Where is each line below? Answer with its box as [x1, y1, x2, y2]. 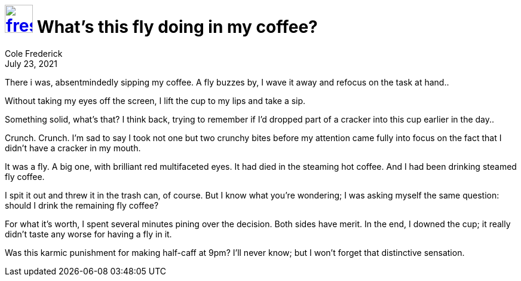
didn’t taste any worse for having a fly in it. [5, 228, 172, 239]
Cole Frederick [5, 48, 63, 59]
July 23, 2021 [5, 58, 57, 69]
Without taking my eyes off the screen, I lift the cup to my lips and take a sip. [5, 95, 306, 106]
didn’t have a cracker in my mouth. [5, 142, 141, 153]
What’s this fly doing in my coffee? [36, 17, 318, 37]
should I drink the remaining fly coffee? [5, 200, 159, 210]
